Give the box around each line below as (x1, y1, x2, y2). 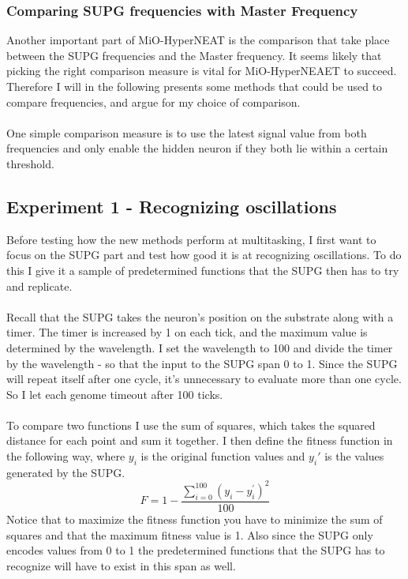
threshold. (6, 155, 54, 171)
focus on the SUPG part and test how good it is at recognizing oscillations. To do (6, 246, 402, 263)
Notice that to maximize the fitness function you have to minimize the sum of (6, 511, 383, 527)
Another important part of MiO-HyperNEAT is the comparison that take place (6, 32, 390, 48)
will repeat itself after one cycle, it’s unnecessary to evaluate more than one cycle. (6, 370, 402, 387)
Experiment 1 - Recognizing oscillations (6, 194, 337, 218)
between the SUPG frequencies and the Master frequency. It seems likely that (6, 47, 382, 63)
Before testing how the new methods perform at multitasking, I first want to (6, 231, 376, 247)
